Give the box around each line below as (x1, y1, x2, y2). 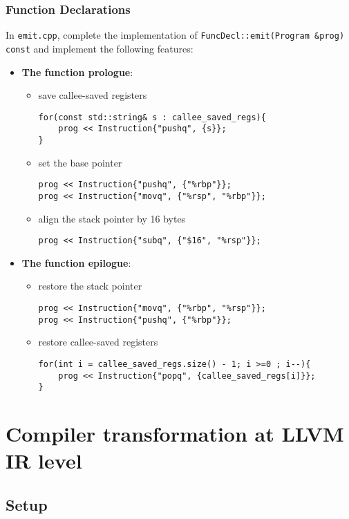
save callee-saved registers (38, 88, 147, 102)
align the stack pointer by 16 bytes (38, 211, 186, 225)
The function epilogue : (21, 255, 131, 270)
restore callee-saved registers (38, 334, 158, 349)
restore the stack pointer (38, 279, 142, 293)
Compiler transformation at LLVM (6, 419, 344, 448)
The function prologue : (21, 64, 133, 79)
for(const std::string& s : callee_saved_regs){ (38, 112, 266, 122)
